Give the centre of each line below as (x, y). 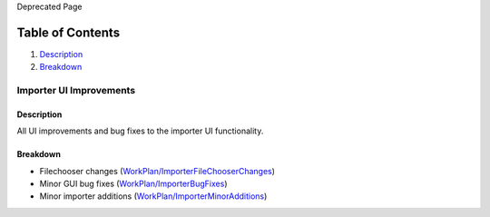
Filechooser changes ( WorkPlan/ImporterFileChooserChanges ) (157, 171)
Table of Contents (69, 32)
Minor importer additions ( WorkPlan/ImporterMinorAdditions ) (153, 196)
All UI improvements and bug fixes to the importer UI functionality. (140, 131)
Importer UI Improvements (76, 91)
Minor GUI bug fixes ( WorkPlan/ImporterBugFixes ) (133, 184)
